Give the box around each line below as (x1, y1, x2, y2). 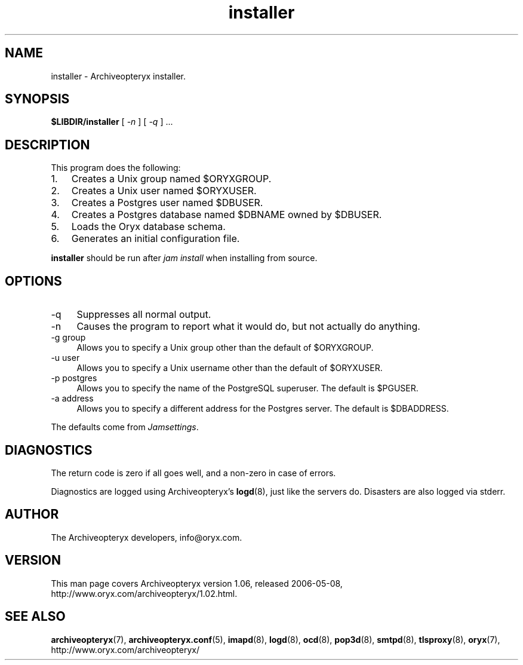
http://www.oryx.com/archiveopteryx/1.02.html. (51, 588, 238, 599)
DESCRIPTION (5, 137, 90, 152)
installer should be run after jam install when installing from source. (51, 253, 318, 263)
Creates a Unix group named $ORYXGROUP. (71, 173, 272, 185)
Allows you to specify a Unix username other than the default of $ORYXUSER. (76, 363, 383, 373)
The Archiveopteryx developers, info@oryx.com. (51, 532, 242, 543)
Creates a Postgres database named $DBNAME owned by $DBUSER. (71, 209, 382, 221)
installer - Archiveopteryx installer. (51, 71, 186, 81)
